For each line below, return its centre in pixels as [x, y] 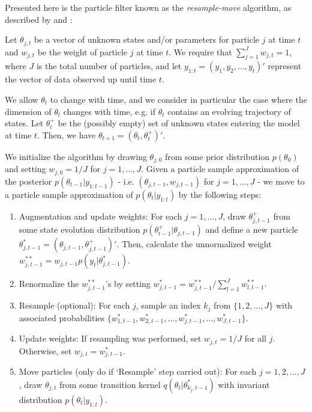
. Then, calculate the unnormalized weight [194, 244]
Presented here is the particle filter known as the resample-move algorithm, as [148, 7]
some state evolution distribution [79, 229]
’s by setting [128, 284]
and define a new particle [252, 229]
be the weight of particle [82, 51]
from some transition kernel [110, 384]
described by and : [39, 19]
